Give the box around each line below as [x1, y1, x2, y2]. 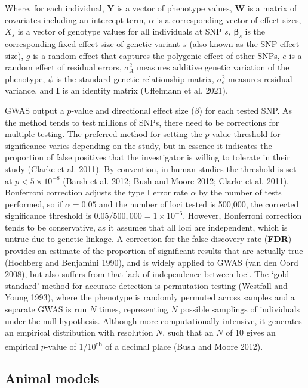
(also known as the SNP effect [189, 37, 300, 49]
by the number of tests [199, 186, 282, 198]
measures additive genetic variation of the [137, 61, 289, 73]
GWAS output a [5, 104, 64, 116]
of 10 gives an [226, 326, 276, 339]
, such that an [162, 326, 214, 339]
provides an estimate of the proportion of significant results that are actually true [5, 244, 303, 257]
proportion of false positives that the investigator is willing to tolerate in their [5, 151, 290, 163]
